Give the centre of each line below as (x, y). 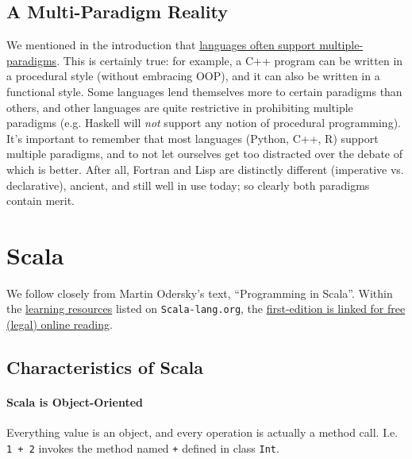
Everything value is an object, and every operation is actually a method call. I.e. (202, 432)
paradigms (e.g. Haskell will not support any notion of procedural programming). (204, 123)
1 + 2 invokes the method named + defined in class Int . (143, 447)
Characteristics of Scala (105, 367)
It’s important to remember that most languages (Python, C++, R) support (193, 138)
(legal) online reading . (60, 324)
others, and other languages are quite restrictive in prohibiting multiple (180, 107)
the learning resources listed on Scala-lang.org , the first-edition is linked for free (206, 309)
